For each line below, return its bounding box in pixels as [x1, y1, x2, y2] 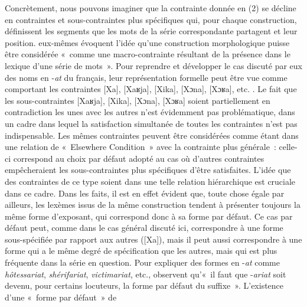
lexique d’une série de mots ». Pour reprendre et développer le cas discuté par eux [5, 59, 302, 71]
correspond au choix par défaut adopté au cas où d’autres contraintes [13, 152, 264, 164]
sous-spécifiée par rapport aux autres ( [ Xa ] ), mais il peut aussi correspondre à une [5, 233, 302, 245]
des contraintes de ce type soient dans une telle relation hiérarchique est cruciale [5, 175, 296, 187]
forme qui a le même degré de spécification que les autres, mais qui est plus [5, 244, 277, 257]
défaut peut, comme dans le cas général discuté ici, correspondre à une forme [5, 221, 283, 234]
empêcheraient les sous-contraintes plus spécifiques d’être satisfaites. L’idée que [5, 164, 291, 176]
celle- [279, 141, 298, 153]
